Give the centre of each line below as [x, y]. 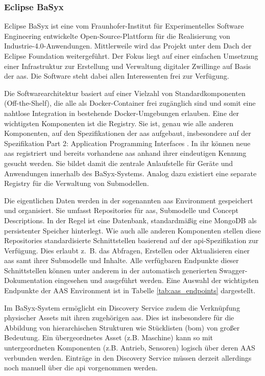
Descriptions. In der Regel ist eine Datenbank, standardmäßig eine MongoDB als [130, 220]
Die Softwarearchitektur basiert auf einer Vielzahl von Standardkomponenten [125, 93]
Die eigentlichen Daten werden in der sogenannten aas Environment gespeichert [129, 200]
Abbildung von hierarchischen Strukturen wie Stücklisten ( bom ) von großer [122, 327]
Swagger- [233, 270]
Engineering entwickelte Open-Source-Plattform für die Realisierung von [117, 36]
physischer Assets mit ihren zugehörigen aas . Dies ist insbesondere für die [119, 318]
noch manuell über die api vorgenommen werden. [81, 368]
